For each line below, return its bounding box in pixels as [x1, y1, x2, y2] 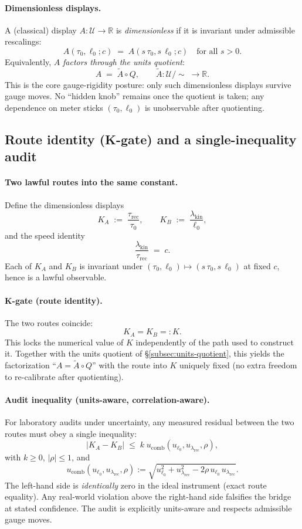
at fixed [243, 259, 271, 272]
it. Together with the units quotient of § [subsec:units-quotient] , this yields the [5, 347, 284, 360]
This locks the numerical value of [5, 335, 124, 348]
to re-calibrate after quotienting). [5, 370, 124, 382]
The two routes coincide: [5, 316, 93, 328]
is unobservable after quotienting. [144, 101, 264, 113]
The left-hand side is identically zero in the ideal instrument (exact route [5, 479, 267, 491]
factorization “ [5, 359, 56, 371]
